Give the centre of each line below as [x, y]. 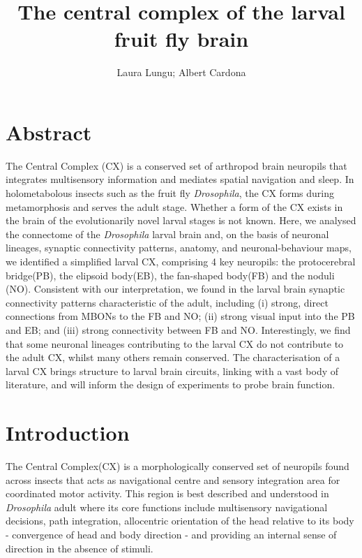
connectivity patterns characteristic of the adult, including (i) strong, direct [167, 302]
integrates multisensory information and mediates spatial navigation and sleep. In [180, 179]
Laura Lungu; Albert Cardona [181, 72]
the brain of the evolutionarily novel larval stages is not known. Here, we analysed [181, 220]
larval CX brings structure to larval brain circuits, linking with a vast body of [172, 370]
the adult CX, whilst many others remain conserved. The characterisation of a [173, 357]
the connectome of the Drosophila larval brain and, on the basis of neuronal [167, 234]
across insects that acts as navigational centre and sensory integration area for [173, 479]
